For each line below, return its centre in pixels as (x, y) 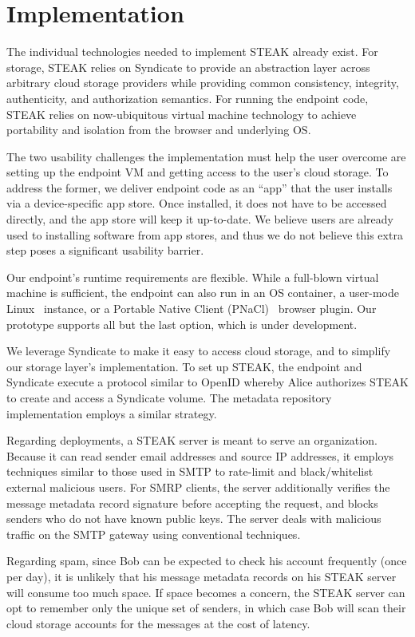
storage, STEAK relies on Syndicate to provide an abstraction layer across (188, 67)
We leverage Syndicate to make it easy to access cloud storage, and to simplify (199, 351)
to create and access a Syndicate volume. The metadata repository (169, 398)
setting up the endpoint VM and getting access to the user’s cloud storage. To (198, 172)
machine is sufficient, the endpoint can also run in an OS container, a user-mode (203, 293)
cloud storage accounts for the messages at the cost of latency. (158, 623)
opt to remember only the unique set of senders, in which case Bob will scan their (206, 608)
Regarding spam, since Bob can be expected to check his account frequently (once (207, 561)
